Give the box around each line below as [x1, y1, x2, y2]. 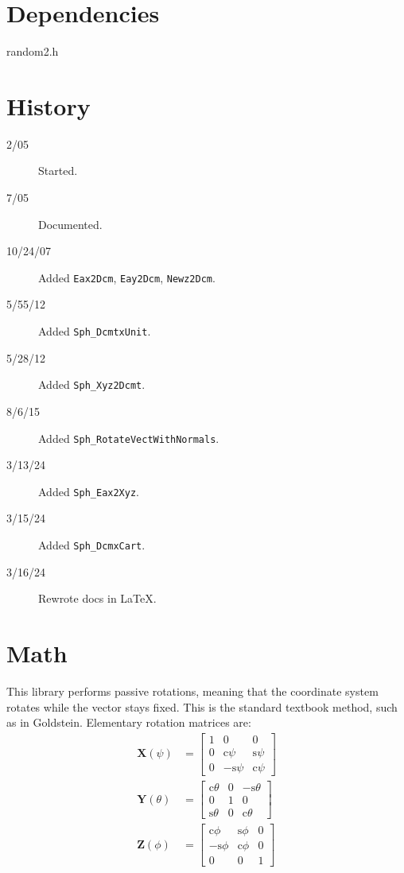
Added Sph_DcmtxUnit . [38, 323, 151, 339]
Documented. [38, 215, 103, 232]
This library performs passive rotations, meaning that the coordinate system [6, 683, 379, 700]
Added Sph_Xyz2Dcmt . [38, 376, 146, 393]
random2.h [6, 43, 59, 60]
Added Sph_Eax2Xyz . [38, 483, 139, 499]
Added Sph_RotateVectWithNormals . [38, 429, 219, 446]
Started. [38, 162, 78, 179]
